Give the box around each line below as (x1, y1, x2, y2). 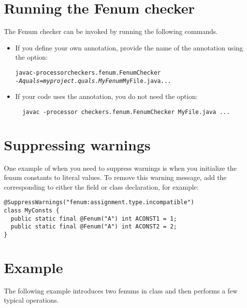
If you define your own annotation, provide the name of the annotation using (15, 42, 243, 52)
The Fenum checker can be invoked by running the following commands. (4, 26, 218, 36)
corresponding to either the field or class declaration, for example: (4, 181, 199, 192)
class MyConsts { (4, 207, 59, 214)
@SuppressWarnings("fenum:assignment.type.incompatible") (4, 199, 194, 206)
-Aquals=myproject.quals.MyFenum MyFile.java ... (15, 77, 171, 84)
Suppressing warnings (4, 134, 151, 154)
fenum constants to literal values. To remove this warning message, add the (4, 172, 227, 182)
